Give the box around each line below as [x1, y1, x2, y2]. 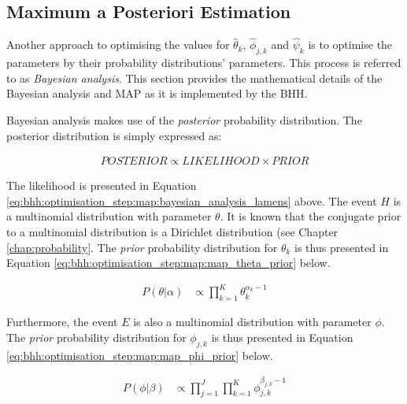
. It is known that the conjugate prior [220, 208, 401, 224]
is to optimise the [308, 36, 393, 53]
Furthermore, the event [6, 313, 118, 330]
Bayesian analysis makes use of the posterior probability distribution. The [6, 112, 362, 128]
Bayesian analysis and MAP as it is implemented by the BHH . [6, 85, 308, 102]
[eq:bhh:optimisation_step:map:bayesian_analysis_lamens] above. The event [6, 192, 377, 209]
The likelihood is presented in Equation [6, 177, 197, 194]
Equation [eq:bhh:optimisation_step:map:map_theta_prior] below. [6, 254, 331, 271]
